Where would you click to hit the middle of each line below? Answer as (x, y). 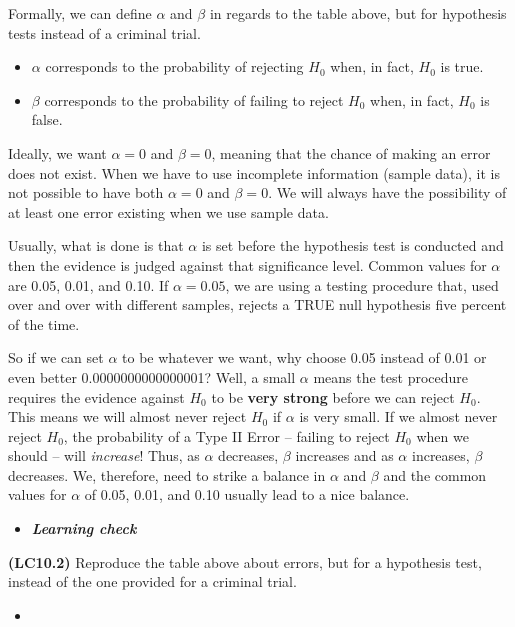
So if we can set (56, 357)
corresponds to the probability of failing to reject (194, 99)
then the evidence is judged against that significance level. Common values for (247, 264)
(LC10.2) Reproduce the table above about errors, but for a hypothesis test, (245, 561)
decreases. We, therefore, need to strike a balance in (167, 474)
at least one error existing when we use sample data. (168, 211)
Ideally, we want (57, 152)
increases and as (344, 455)
